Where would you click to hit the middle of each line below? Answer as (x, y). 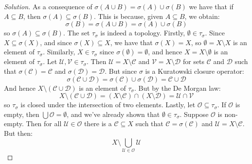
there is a (98, 123)
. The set (76, 33)
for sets (194, 61)
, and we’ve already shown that (113, 114)
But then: (18, 133)
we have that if (211, 6)
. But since (121, 71)
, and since (56, 42)
